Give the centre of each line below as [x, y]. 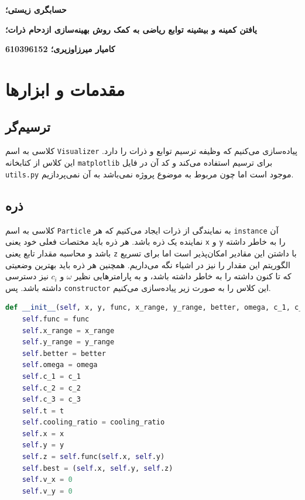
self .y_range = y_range [68, 342]
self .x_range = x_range [68, 331]
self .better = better [64, 353]
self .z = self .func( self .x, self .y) [93, 457]
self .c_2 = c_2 [51, 388]
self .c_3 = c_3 [51, 400]
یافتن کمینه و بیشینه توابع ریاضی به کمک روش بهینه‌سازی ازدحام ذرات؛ [131, 29]
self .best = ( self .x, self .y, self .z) [97, 468]
